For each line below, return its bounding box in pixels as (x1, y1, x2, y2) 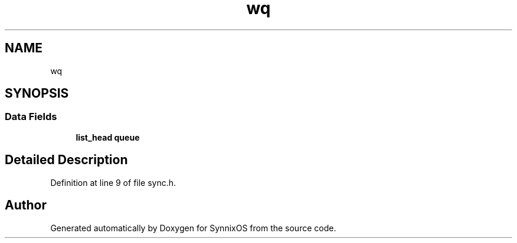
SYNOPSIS (5, 86, 69, 101)
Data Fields (5, 111, 57, 123)
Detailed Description (5, 152, 128, 168)
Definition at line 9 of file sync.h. (50, 177, 176, 188)
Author (5, 198, 47, 213)
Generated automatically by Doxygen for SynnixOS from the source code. (50, 222, 336, 233)
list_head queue (76, 132, 140, 142)
